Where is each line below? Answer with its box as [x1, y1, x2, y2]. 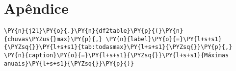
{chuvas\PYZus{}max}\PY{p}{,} [4, 35, 103, 43]
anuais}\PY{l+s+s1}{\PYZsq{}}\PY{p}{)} [4, 60, 134, 67]
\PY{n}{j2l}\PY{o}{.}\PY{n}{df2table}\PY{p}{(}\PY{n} [4, 27, 184, 35]
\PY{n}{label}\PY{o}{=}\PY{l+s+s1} [105, 35, 222, 43]
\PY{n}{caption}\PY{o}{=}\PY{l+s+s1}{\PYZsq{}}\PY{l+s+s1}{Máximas [4, 52, 229, 59]
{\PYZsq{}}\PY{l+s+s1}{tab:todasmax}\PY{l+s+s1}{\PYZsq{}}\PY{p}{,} [4, 44, 233, 51]
